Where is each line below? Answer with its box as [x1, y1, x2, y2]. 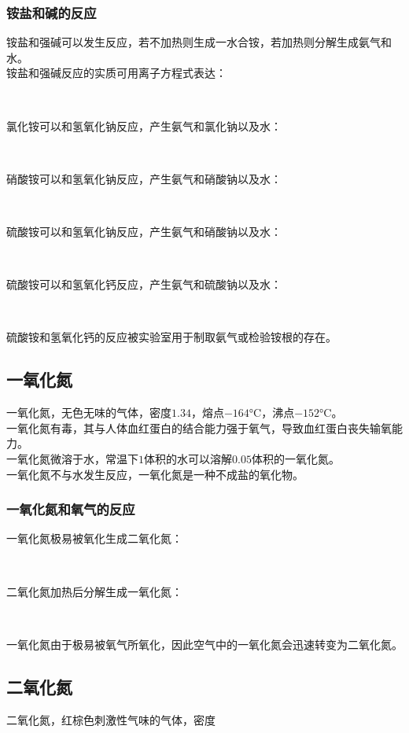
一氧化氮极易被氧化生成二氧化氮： [6, 530, 182, 547]
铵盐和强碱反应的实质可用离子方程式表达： [6, 64, 227, 81]
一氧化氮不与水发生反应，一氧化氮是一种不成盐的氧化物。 [6, 466, 304, 482]
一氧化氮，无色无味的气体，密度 [6, 404, 171, 421]
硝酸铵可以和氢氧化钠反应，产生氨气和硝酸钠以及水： [6, 170, 282, 186]
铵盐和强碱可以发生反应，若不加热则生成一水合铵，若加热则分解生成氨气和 [6, 34, 392, 50]
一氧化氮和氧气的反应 [6, 499, 135, 519]
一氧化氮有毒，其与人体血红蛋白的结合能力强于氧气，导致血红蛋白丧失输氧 [6, 419, 392, 436]
